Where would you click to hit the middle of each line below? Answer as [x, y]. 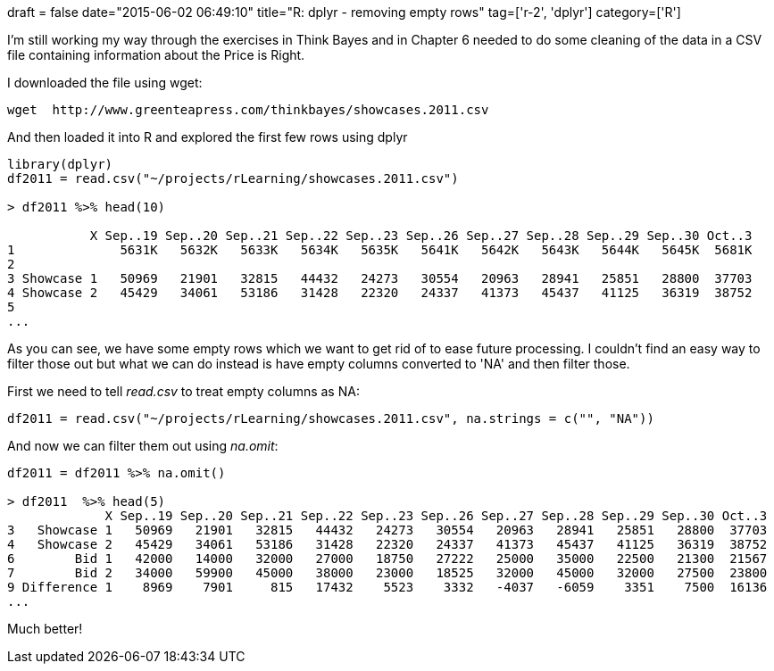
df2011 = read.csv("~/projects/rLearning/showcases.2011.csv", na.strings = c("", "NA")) [331, 418]
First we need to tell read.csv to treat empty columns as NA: [183, 391]
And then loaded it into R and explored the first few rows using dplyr [208, 137]
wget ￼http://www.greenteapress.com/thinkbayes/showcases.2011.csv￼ [252, 110]
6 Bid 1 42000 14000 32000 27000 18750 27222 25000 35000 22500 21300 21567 [387, 559]
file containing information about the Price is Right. [156, 55]
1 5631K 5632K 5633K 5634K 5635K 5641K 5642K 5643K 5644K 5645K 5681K [380, 250]
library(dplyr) [60, 164]
